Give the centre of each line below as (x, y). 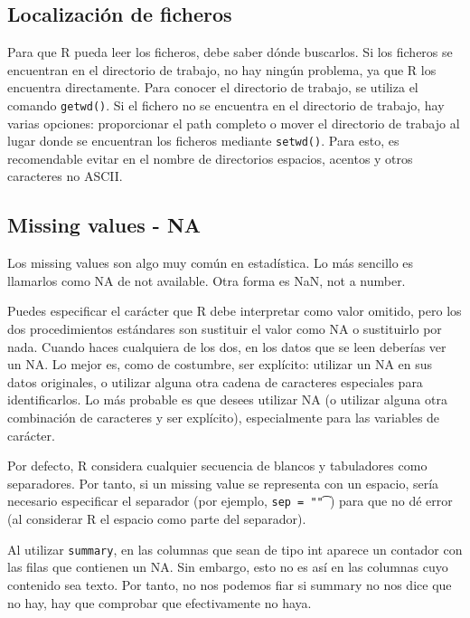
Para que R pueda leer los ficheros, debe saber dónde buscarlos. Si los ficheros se (230, 52)
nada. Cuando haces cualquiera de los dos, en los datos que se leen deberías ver (227, 346)
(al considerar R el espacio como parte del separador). (157, 519)
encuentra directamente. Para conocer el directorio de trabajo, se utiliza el (213, 87)
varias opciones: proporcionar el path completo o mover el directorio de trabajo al (234, 123)
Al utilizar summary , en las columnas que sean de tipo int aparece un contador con (235, 549)
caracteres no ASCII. (65, 176)
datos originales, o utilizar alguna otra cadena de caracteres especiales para (215, 381)
